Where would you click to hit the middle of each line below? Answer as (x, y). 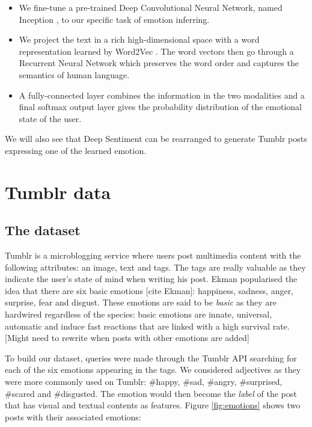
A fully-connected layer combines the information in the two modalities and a (162, 95)
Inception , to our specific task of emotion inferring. (114, 19)
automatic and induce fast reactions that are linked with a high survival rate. (147, 326)
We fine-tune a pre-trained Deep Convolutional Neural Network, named (151, 7)
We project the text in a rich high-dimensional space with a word (139, 39)
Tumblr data (58, 192)
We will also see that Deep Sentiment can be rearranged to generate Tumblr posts (156, 139)
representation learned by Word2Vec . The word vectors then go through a (156, 51)
